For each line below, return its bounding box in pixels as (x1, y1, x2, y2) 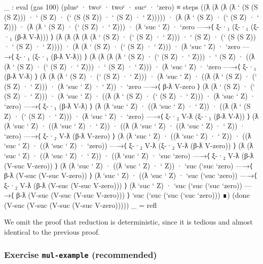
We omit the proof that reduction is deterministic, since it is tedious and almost (4, 216, 253, 227)
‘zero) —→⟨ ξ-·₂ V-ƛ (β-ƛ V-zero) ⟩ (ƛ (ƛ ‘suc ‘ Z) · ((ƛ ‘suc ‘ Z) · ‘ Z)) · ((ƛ (4, 130, 251, 141)
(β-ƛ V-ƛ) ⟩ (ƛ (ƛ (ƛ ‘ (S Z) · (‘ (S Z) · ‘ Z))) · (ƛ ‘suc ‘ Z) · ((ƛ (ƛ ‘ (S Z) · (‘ (4, 71, 257, 81)
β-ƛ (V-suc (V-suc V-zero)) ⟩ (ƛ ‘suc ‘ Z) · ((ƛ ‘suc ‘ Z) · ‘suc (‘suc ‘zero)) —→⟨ (4, 170, 257, 181)
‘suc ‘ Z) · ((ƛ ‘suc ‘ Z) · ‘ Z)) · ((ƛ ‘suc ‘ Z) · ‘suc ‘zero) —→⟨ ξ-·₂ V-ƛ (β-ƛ (4, 150, 254, 160)
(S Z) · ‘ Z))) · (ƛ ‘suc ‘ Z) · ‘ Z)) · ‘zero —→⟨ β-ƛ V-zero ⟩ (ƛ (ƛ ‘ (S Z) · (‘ (4, 80, 255, 91)
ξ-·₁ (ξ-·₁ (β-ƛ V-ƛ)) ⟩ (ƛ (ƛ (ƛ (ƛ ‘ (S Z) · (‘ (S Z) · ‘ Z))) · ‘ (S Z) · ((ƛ (16, 51, 255, 61)
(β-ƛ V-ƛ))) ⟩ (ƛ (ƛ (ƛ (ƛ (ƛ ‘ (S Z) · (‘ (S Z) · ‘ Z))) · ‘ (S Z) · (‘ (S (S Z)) (14, 31, 256, 41)
